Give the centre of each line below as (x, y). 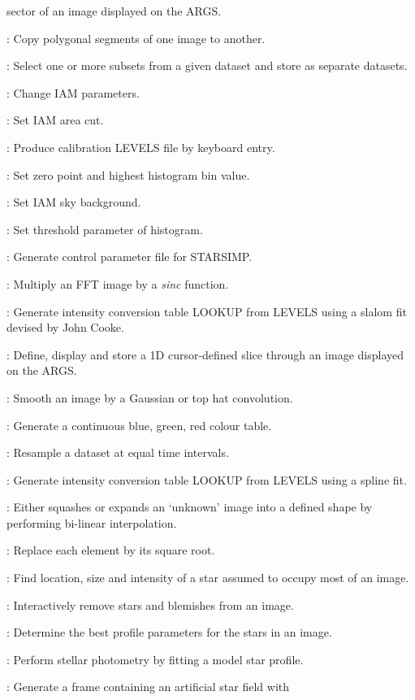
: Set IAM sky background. (74, 202)
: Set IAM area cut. (55, 120)
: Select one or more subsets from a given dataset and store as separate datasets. (207, 65)
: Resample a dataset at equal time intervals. (118, 452)
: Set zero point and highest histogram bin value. (128, 174)
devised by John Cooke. (65, 327)
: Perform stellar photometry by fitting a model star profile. (155, 659)
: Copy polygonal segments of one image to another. (136, 38)
